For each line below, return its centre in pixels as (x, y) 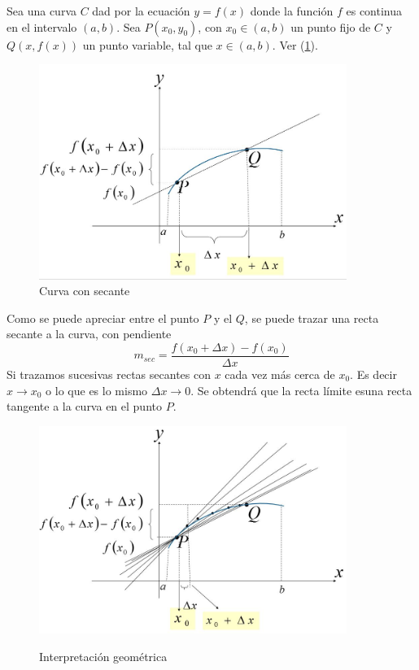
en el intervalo (42, 26)
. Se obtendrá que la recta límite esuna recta (301, 390)
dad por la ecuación (141, 11)
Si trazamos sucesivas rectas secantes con (109, 374)
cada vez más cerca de (280, 374)
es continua (374, 11)
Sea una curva (41, 11)
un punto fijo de (331, 26)
